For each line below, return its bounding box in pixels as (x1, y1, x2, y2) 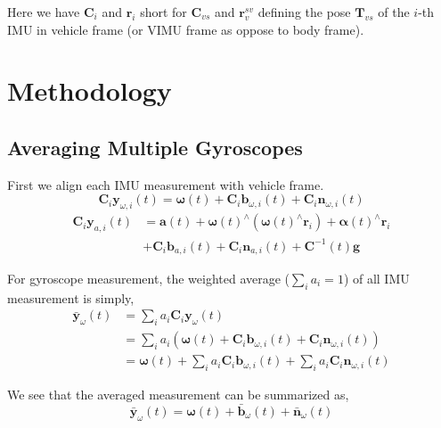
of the (378, 3, 410, 21)
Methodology (7, 72, 172, 109)
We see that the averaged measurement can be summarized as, (7, 385, 349, 404)
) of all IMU (343, 268, 410, 287)
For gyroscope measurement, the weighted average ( (7, 268, 290, 287)
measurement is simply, (7, 288, 135, 307)
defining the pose (257, 3, 351, 21)
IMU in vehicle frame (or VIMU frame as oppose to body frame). (7, 20, 364, 38)
